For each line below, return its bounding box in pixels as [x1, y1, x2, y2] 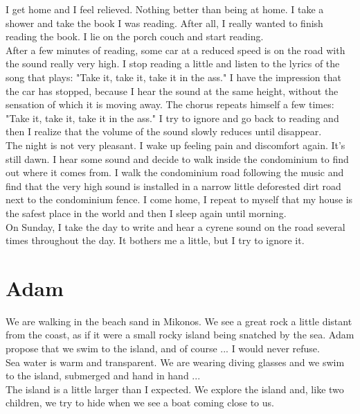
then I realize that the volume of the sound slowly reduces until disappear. [6, 124, 322, 139]
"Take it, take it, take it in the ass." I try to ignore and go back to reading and [6, 110, 339, 125]
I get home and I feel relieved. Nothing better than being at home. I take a [6, 2, 324, 16]
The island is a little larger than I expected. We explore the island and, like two [6, 381, 344, 396]
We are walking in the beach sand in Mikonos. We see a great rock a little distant [6, 313, 352, 328]
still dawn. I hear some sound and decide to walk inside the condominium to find [6, 151, 349, 166]
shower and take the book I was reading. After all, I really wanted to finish [6, 15, 323, 30]
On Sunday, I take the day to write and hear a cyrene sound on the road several [6, 219, 345, 234]
